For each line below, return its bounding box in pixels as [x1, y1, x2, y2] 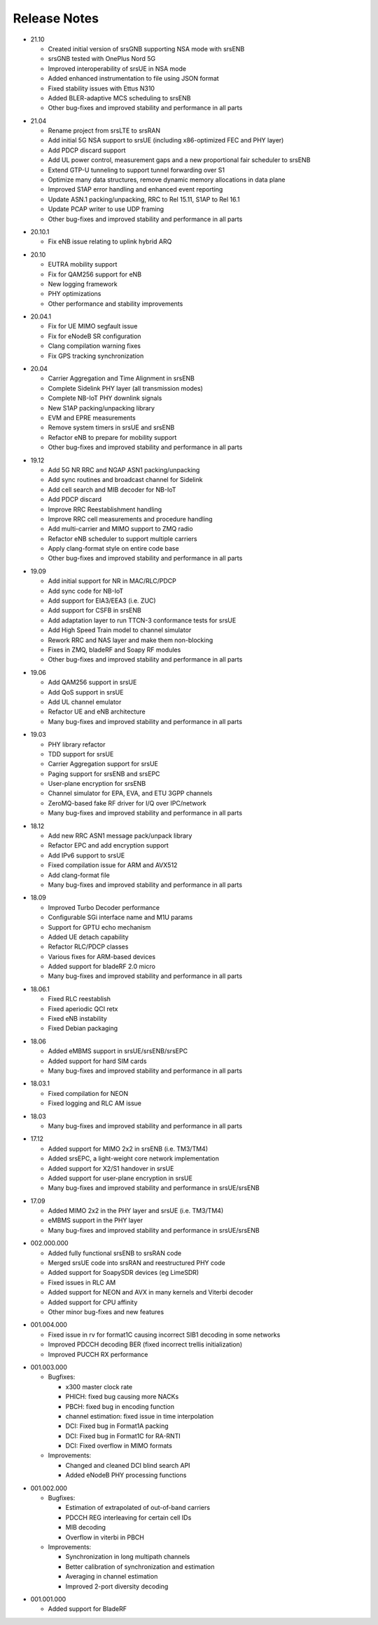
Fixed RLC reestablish [48, 995, 111, 1003]
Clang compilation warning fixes [48, 342, 141, 350]
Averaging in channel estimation [65, 1572, 158, 1581]
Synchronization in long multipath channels [65, 1553, 190, 1561]
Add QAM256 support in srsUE [48, 678, 137, 687]
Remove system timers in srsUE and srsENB [48, 423, 175, 432]
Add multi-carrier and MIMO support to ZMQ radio [48, 525, 193, 533]
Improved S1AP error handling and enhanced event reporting [48, 185, 223, 194]
